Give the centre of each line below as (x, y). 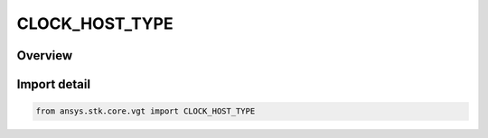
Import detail (53, 84)
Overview (45, 55)
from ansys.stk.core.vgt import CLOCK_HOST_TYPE (145, 111)
